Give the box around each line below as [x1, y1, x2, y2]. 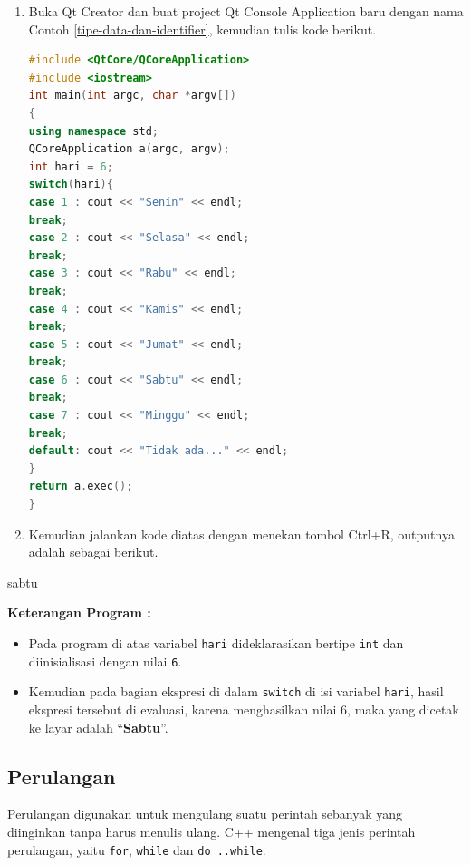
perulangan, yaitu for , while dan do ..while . [7, 840, 266, 859]
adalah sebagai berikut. [28, 542, 159, 561]
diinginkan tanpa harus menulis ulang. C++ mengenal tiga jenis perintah [7, 821, 416, 841]
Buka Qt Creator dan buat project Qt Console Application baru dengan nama [28, 2, 464, 20]
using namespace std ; [28, 124, 159, 138]
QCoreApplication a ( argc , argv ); [28, 142, 230, 156]
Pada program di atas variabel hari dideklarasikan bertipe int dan [28, 634, 404, 652]
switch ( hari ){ [28, 178, 113, 191]
